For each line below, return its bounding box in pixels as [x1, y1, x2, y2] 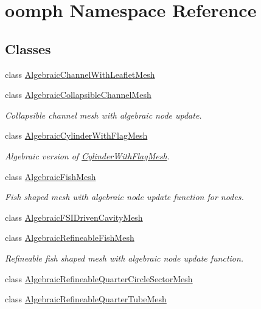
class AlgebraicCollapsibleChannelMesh [5, 88, 151, 101]
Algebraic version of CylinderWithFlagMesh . [5, 149, 170, 162]
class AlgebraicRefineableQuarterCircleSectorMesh [5, 272, 193, 285]
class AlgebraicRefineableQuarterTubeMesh [5, 293, 167, 305]
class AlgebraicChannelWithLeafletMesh [5, 68, 155, 80]
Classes [5, 39, 51, 58]
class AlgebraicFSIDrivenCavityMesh [5, 210, 143, 223]
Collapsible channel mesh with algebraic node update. [5, 108, 202, 121]
